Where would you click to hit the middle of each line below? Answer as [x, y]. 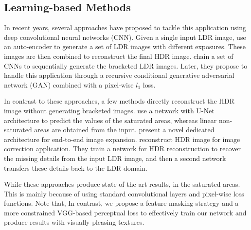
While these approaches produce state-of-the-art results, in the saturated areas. [122, 184]
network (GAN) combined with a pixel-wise [69, 84]
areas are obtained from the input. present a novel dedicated [124, 130]
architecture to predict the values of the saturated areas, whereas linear [110, 120]
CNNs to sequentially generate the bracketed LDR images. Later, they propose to [126, 65]
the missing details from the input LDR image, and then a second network [115, 158]
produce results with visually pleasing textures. [74, 222]
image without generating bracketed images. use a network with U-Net [109, 110]
